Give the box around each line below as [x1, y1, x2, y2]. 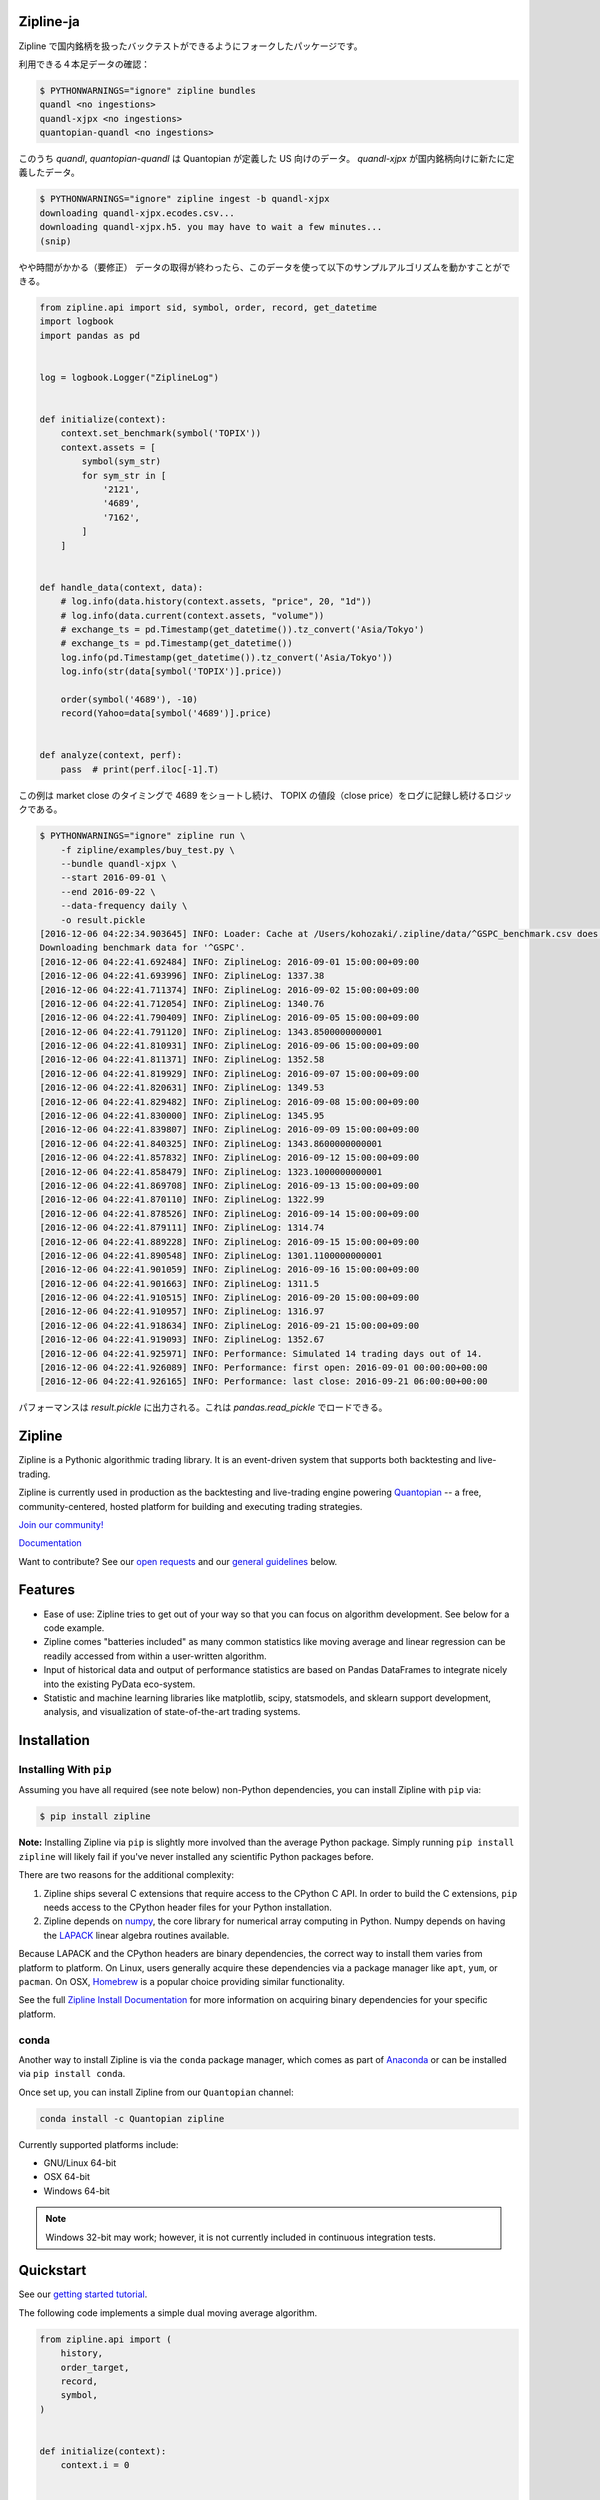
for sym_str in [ [81, 470, 167, 481]
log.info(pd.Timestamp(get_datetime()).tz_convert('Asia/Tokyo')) [60, 651, 394, 663]
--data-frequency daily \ [60, 900, 188, 912]
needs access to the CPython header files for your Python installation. [43, 1901, 332, 1913]
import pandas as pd [39, 330, 140, 341]
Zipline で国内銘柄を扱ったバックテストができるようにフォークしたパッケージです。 [18, 40, 363, 52]
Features [18, 1581, 75, 1599]
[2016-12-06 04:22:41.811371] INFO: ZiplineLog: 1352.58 [39, 1054, 325, 1065]
